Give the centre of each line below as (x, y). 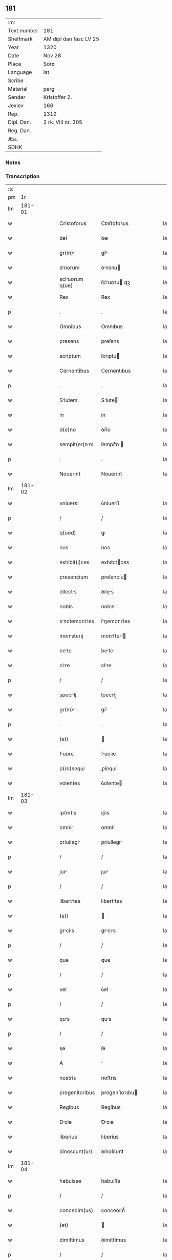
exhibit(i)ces (74, 562)
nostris (68, 1078)
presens (69, 341)
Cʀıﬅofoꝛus (115, 223)
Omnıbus (112, 326)
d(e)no (68, 430)
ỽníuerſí (110, 503)
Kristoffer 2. (58, 97)
